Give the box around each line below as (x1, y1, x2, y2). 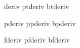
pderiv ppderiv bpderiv (4, 17, 76, 28)
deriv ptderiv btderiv (4, 1, 69, 11)
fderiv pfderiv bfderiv (4, 34, 70, 45)
